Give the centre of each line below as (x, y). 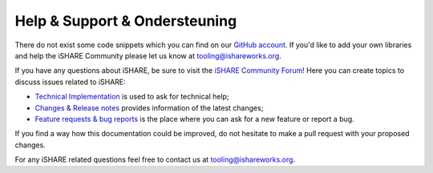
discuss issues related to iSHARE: (70, 82)
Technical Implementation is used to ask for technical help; (132, 97)
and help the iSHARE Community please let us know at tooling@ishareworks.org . (148, 55)
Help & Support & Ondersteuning (126, 21)
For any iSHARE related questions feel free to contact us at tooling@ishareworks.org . (155, 159)
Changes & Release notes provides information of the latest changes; (149, 107)
